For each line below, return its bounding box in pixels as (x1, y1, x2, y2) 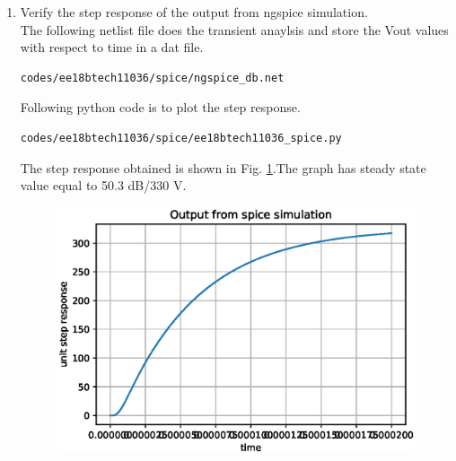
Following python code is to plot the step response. (20, 98, 301, 117)
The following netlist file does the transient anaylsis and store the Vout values (20, 20, 449, 39)
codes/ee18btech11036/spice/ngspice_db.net (20, 71, 285, 84)
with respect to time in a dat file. (20, 38, 204, 57)
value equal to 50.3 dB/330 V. (20, 176, 187, 195)
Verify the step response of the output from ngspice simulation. (20, 3, 368, 21)
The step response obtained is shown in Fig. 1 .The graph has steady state (20, 158, 426, 177)
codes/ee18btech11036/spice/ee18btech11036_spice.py (20, 131, 342, 144)
